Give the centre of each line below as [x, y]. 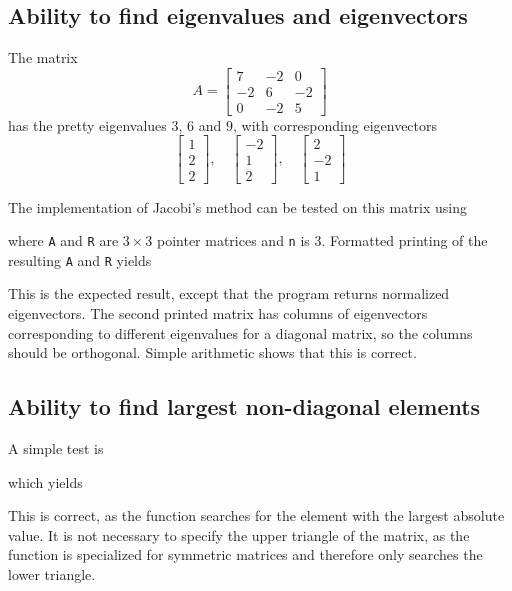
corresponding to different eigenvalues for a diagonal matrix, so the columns [240, 332]
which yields [45, 481]
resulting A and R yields [80, 259]
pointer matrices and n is [233, 240]
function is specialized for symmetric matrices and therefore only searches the [245, 554]
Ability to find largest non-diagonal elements [244, 406]
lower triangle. [52, 574]
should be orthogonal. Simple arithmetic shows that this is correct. [212, 352]
